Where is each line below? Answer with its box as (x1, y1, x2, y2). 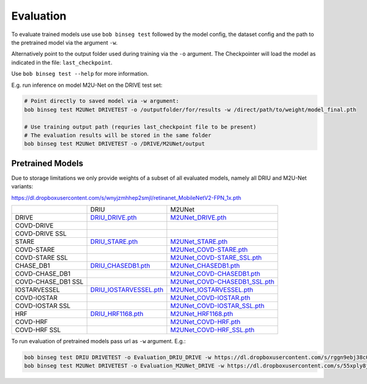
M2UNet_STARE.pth (170, 237, 228, 246)
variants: (11, 183, 34, 190)
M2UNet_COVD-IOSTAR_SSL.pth (170, 301, 265, 310)
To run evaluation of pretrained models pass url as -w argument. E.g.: (11, 338, 186, 345)
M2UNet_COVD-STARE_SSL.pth (170, 254, 262, 262)
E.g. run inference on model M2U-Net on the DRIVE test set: (11, 81, 163, 89)
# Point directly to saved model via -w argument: (24, 98, 180, 105)
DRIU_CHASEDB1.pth (90, 262, 150, 270)
